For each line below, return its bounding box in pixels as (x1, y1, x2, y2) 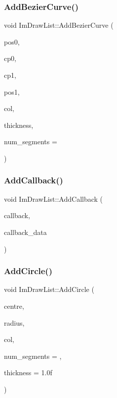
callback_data (4, 227, 47, 237)
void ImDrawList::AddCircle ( (4, 284, 94, 294)
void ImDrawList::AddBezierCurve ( (4, 20, 114, 30)
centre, (4, 300, 24, 311)
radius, (4, 317, 25, 328)
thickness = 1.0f (4, 367, 52, 378)
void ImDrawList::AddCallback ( (4, 193, 103, 204)
